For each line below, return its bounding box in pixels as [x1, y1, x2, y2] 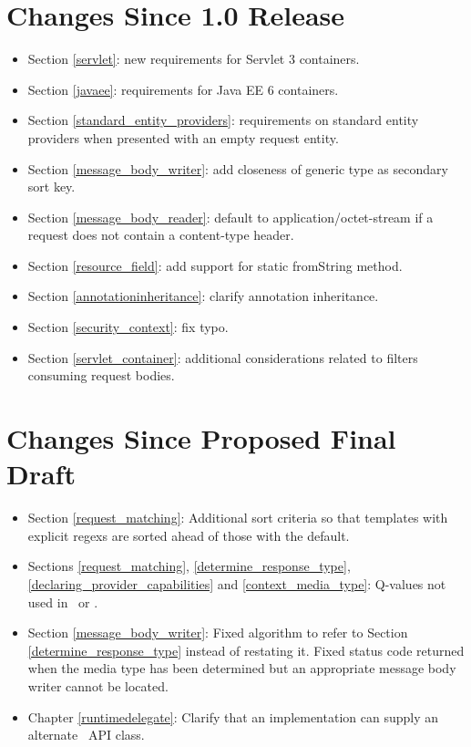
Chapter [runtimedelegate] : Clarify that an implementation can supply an [27, 707, 438, 726]
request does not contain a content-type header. [27, 225, 294, 244]
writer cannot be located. [27, 676, 169, 695]
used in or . [27, 592, 98, 611]
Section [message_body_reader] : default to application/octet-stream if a [27, 207, 434, 226]
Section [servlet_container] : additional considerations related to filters [27, 348, 418, 367]
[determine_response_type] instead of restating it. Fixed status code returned [27, 640, 465, 659]
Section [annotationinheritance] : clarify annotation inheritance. [27, 286, 379, 306]
